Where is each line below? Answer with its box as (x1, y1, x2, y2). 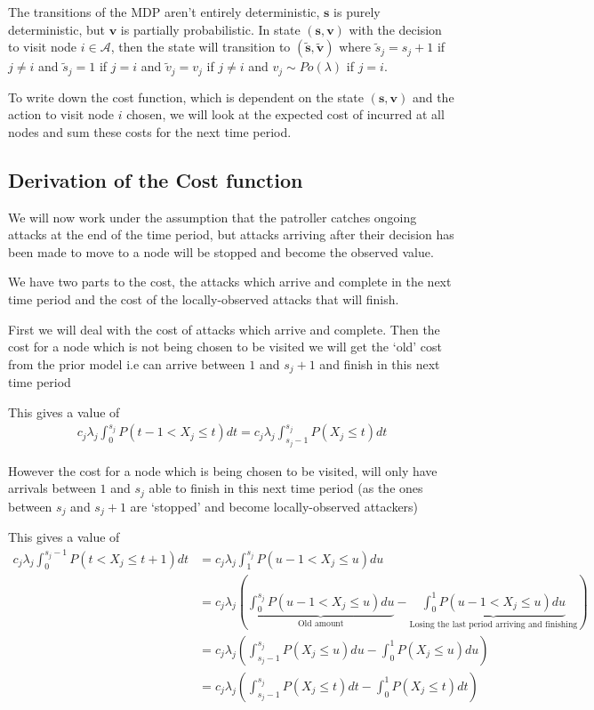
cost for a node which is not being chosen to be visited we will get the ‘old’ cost (8, 337, 443, 356)
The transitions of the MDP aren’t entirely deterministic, (8, 3, 320, 20)
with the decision (349, 20, 442, 38)
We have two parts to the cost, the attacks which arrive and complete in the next (8, 272, 452, 291)
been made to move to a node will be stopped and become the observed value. (8, 242, 434, 261)
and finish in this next (319, 354, 440, 373)
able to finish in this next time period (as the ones (148, 479, 423, 497)
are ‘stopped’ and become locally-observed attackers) (130, 496, 419, 515)
